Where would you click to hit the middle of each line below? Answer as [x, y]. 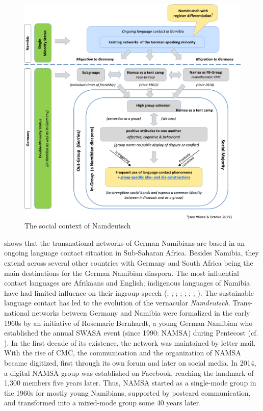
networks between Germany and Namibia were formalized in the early [141, 313]
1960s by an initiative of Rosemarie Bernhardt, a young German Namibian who [128, 323]
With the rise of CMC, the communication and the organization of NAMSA [123, 353]
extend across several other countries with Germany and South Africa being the [129, 263]
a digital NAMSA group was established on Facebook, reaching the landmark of [129, 373]
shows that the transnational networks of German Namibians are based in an [125, 242]
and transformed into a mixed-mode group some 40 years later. [103, 403]
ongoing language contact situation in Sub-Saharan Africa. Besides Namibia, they [131, 253]
